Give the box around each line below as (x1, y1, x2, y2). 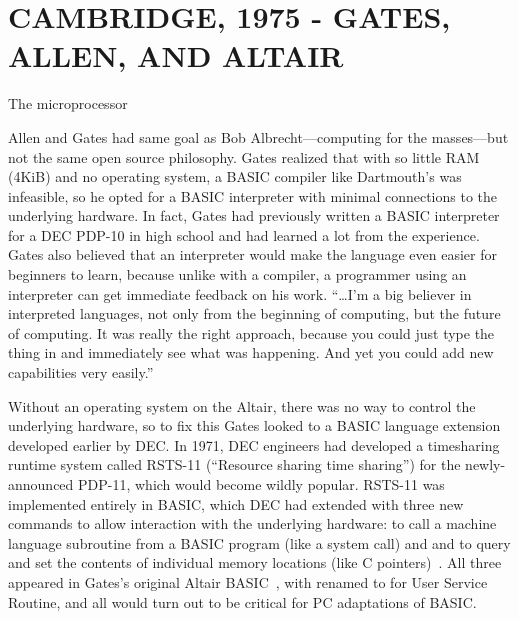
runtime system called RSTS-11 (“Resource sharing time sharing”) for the (8, 454, 461, 475)
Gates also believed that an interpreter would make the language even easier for (8, 244, 497, 265)
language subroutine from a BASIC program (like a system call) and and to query (8, 532, 511, 553)
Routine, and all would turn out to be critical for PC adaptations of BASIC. (8, 591, 477, 612)
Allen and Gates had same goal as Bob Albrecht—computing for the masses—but (8, 126, 509, 147)
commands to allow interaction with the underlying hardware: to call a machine (8, 513, 497, 534)
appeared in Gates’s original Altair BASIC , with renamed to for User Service (8, 571, 488, 592)
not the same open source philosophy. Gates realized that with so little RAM (8, 146, 480, 167)
